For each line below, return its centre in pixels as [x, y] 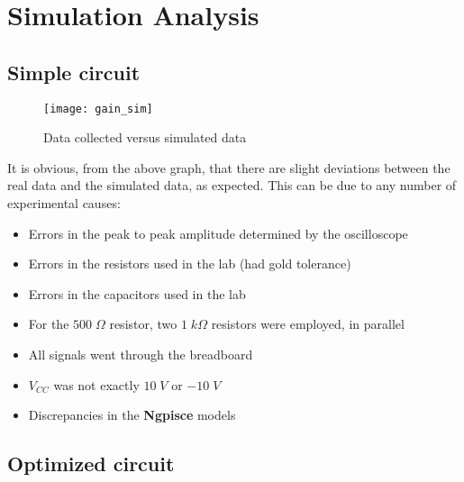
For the [49, 324]
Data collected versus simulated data [145, 137]
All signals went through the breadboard [141, 354]
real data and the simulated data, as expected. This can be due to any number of [232, 185]
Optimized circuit [91, 464]
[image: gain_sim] [98, 109]
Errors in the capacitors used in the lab [137, 293]
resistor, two [143, 324]
